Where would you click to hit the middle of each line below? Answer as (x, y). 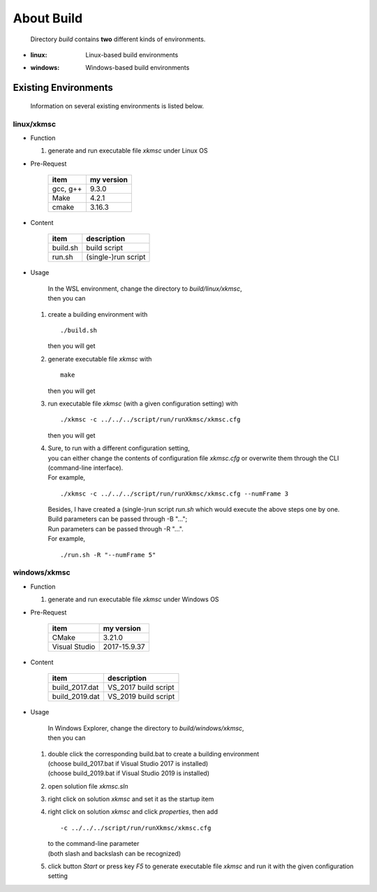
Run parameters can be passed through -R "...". (116, 528)
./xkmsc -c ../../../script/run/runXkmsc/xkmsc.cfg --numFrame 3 (175, 494)
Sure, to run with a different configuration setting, (119, 448)
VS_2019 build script (141, 697)
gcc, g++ (67, 189)
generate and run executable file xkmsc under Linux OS (128, 151)
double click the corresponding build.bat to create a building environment (154, 754)
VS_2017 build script (141, 687)
